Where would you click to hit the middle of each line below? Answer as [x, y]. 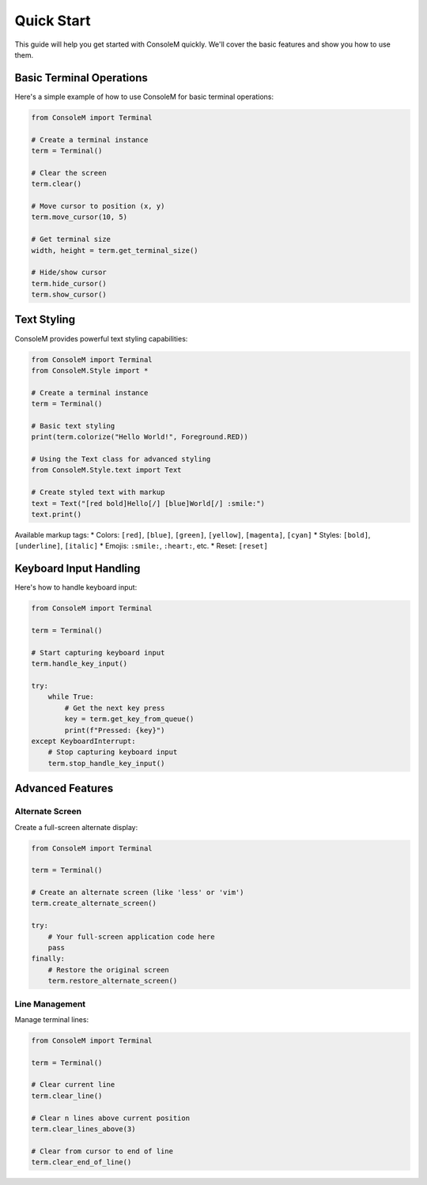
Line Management [50, 1004]
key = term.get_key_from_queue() [129, 719]
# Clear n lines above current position [110, 1118]
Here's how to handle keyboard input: [76, 587]
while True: [71, 697]
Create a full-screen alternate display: [76, 827]
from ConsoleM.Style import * [90, 370]
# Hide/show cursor [69, 272]
